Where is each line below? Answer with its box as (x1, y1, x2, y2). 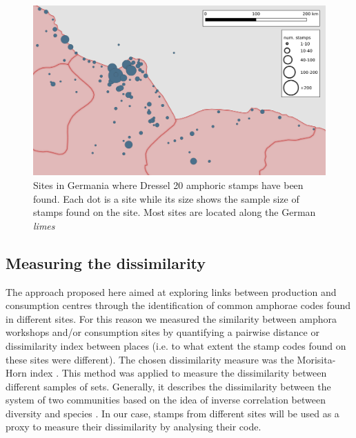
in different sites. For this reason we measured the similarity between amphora (6, 311, 337, 326)
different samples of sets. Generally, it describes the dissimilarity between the (6, 379, 331, 393)
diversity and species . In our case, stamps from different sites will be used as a (6, 406, 339, 420)
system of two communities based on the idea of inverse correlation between (6, 392, 326, 407)
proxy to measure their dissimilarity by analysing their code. (6, 419, 261, 434)
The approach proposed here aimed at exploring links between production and (6, 284, 337, 299)
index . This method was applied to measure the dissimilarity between (30, 366, 327, 380)
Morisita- (297, 352, 336, 366)
